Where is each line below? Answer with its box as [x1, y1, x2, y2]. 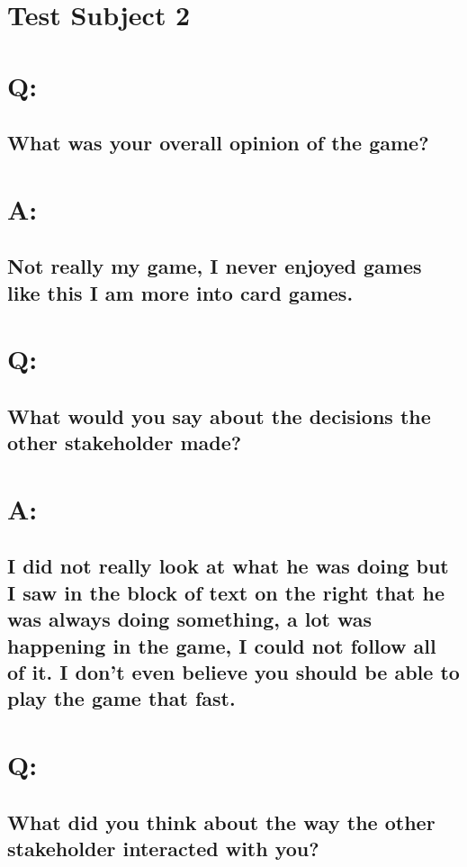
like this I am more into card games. [7, 278, 354, 306]
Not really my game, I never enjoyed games [7, 252, 422, 280]
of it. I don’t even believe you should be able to [7, 657, 460, 685]
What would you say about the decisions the [7, 402, 431, 429]
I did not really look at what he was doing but [7, 552, 449, 580]
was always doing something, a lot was [7, 605, 373, 633]
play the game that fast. [7, 684, 236, 712]
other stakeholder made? [7, 429, 242, 456]
